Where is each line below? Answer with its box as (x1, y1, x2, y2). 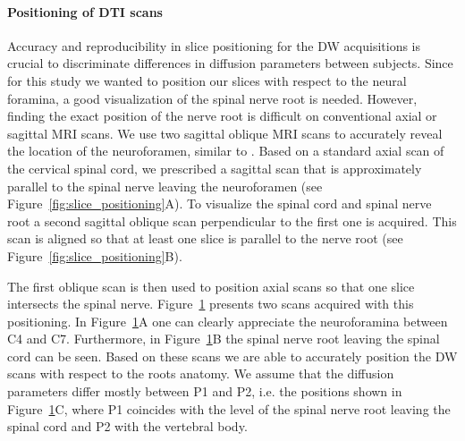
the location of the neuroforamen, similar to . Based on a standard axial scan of (7, 141, 444, 160)
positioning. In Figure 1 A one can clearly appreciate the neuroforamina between (7, 311, 448, 330)
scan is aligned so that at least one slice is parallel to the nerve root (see (7, 229, 403, 248)
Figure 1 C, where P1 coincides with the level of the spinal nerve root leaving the (7, 399, 451, 418)
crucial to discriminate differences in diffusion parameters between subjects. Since (7, 54, 453, 72)
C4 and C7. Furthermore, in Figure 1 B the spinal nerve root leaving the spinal (7, 329, 440, 348)
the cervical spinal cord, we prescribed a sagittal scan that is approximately (7, 158, 422, 177)
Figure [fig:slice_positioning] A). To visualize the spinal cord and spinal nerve (7, 194, 432, 213)
